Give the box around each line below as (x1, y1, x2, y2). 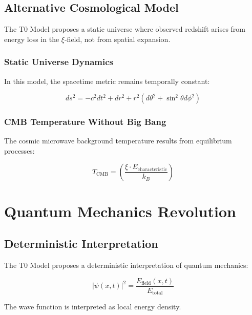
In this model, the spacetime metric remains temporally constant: (4, 75, 210, 86)
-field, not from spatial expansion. (64, 33, 171, 44)
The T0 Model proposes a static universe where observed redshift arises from (4, 24, 246, 34)
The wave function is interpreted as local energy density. (4, 301, 181, 312)
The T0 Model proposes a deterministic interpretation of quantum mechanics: (4, 260, 248, 270)
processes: (4, 145, 35, 156)
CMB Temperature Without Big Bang (4, 115, 166, 128)
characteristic (137, 166, 167, 172)
